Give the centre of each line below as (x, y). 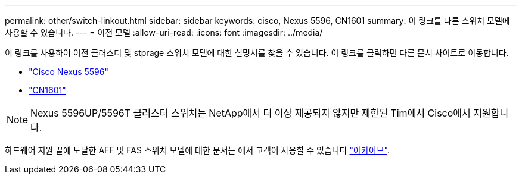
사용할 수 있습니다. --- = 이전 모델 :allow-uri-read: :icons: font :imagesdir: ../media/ (164, 32)
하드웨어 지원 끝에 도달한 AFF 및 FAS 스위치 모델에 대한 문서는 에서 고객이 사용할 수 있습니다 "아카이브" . (197, 150)
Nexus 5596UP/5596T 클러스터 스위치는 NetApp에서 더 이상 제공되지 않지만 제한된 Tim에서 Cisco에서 (251, 113)
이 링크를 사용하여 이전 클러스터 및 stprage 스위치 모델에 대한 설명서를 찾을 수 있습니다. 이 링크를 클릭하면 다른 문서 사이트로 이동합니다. (257, 53)
